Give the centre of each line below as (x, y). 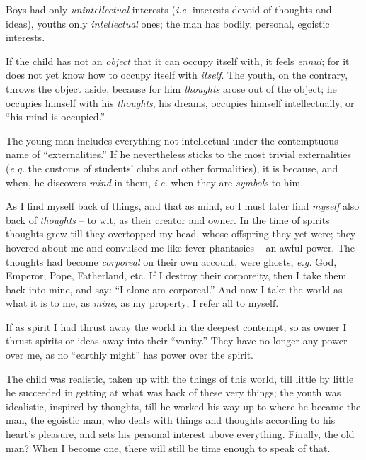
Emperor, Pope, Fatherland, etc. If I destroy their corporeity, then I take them (176, 275)
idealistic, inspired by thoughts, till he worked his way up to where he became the (183, 406)
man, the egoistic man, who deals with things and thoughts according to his (171, 420)
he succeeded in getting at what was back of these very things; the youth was (173, 392)
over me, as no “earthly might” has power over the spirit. (130, 355)
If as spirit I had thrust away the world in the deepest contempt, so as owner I (176, 326)
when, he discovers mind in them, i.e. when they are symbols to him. (155, 182)
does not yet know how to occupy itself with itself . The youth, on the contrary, (177, 75)
